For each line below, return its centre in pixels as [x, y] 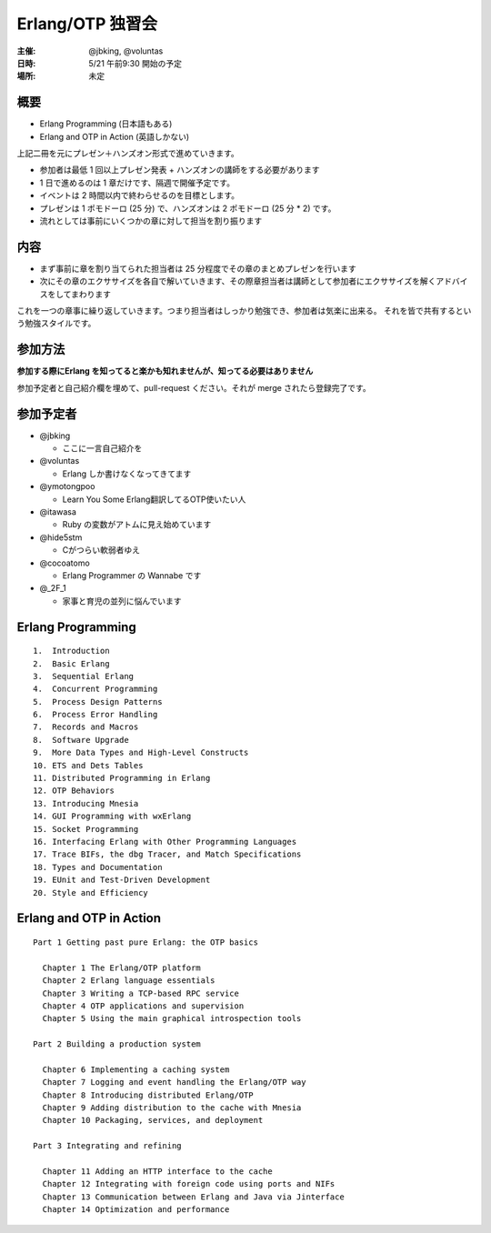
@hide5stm [61, 537]
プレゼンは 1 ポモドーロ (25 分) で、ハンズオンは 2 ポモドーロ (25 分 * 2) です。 [188, 208]
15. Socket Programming [86, 829]
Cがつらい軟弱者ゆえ [101, 550]
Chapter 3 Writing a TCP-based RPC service [141, 993]
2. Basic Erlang [71, 663]
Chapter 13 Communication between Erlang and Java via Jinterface [193, 1197]
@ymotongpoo [67, 486]
